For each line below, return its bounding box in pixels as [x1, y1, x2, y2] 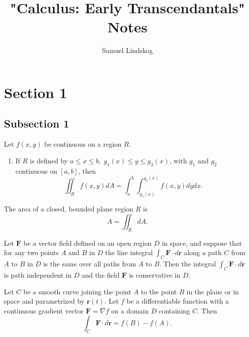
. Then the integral [159, 259, 216, 269]
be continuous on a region [44, 139, 122, 149]
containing [159, 305, 190, 315]
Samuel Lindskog [102, 45, 153, 55]
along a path [184, 247, 222, 258]
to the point [141, 286, 177, 296]
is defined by [30, 155, 68, 165]
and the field [81, 270, 120, 280]
